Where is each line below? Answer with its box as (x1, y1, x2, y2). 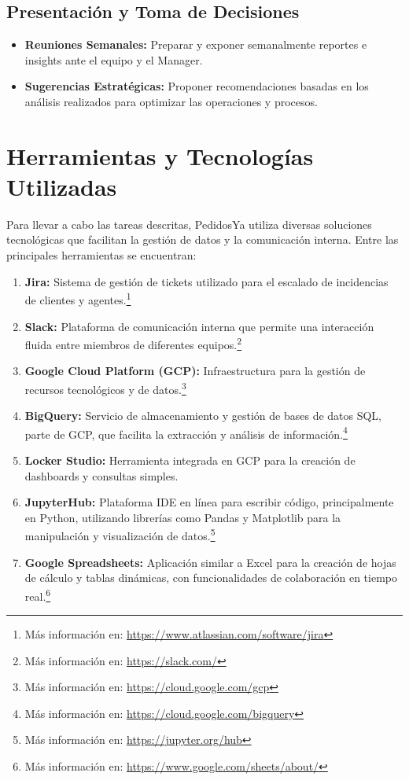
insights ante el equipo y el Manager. (24, 51, 203, 68)
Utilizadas (6, 170, 117, 202)
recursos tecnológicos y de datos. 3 (24, 378, 186, 397)
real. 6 (24, 585, 51, 604)
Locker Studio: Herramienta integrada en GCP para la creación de (24, 452, 356, 469)
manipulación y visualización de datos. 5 (24, 525, 216, 544)
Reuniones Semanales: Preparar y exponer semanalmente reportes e (24, 36, 367, 53)
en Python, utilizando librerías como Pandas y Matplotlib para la (24, 509, 341, 525)
